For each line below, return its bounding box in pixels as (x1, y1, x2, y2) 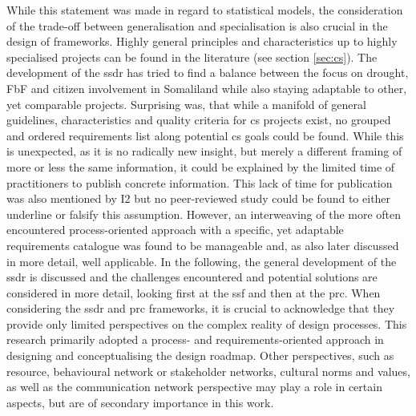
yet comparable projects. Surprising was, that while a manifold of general (6, 95, 366, 112)
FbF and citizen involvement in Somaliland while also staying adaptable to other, (6, 79, 407, 96)
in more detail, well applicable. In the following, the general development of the (6, 252, 397, 269)
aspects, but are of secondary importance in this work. (6, 394, 274, 410)
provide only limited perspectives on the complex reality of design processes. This (6, 315, 407, 332)
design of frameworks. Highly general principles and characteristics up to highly (6, 33, 398, 50)
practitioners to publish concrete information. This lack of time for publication (6, 174, 393, 191)
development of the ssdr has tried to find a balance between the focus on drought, (6, 64, 409, 81)
